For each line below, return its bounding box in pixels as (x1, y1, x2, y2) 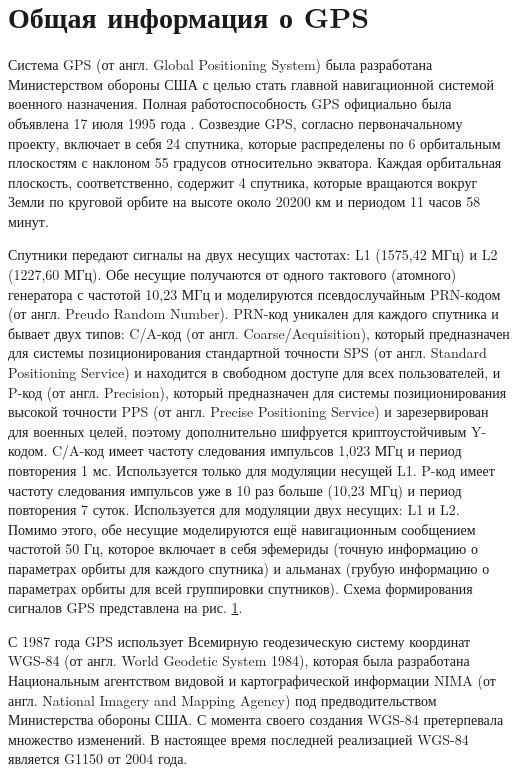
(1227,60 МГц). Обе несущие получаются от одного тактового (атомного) (8, 264, 457, 285)
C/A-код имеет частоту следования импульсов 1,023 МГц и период (51, 440, 462, 461)
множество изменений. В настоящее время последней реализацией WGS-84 (8, 728, 469, 749)
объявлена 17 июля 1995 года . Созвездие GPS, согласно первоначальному (8, 112, 463, 133)
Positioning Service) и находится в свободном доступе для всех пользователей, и (8, 362, 501, 383)
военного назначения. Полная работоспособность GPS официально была (8, 93, 452, 114)
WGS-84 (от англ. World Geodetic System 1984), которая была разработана (8, 650, 470, 671)
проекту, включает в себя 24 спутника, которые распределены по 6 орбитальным (8, 132, 501, 153)
